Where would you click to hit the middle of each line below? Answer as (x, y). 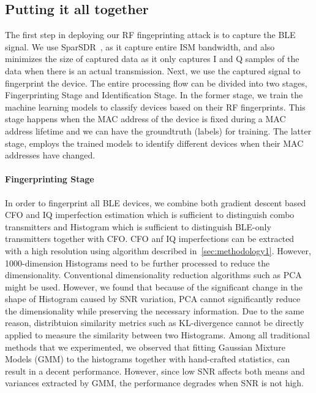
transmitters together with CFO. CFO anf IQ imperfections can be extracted (150, 239)
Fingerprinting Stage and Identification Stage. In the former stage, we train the (154, 95)
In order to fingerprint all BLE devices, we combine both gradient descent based (156, 202)
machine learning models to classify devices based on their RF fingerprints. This (155, 107)
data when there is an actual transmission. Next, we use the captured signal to (153, 70)
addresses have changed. (50, 155)
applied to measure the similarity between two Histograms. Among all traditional (157, 335)
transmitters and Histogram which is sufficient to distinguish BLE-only (138, 226)
